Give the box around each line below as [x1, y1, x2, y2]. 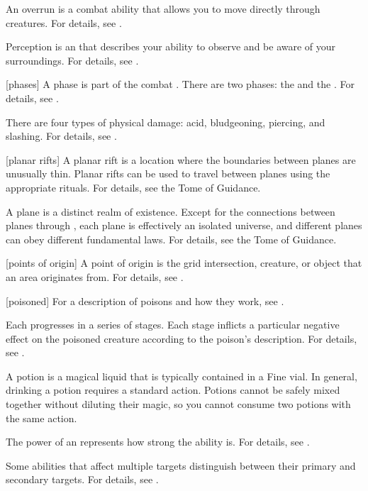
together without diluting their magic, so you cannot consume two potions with [6, 397, 351, 412]
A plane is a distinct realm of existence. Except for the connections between [6, 204, 335, 219]
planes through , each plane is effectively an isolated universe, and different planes [6, 218, 362, 233]
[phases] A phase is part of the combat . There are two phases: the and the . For [6, 77, 355, 92]
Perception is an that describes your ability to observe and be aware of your [6, 39, 336, 54]
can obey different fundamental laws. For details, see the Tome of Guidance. [6, 231, 337, 246]
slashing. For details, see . [6, 128, 117, 143]
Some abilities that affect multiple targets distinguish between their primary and [6, 458, 356, 473]
